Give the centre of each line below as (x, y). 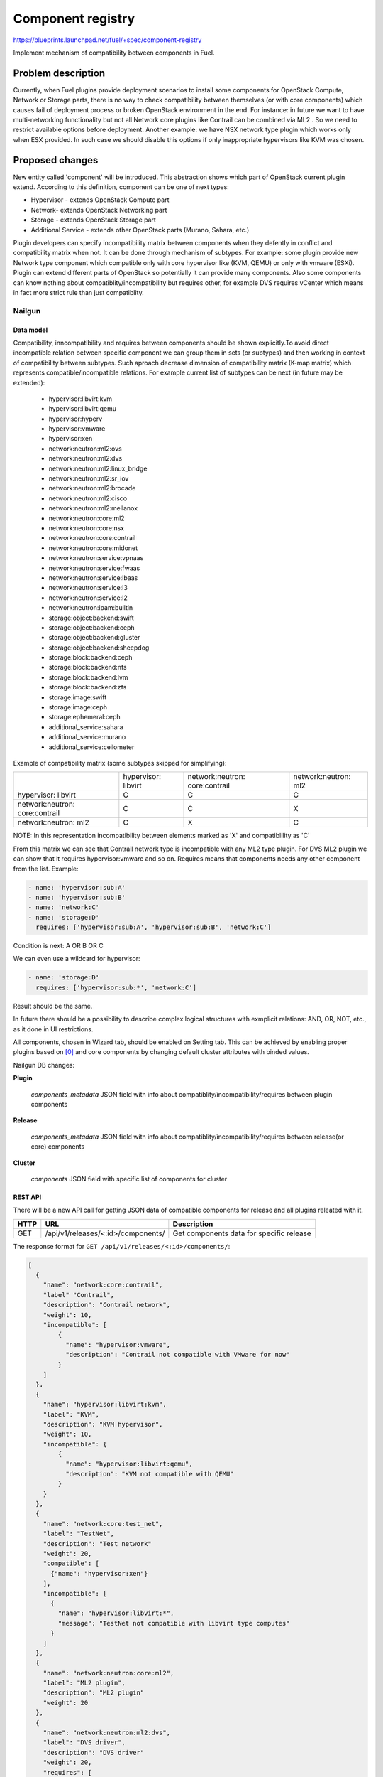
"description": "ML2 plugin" (94, 1693)
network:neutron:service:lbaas (93, 578)
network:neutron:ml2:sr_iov (89, 478)
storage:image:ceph (78, 707)
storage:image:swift (77, 697)
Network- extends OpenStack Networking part (99, 210)
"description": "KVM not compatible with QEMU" (149, 1474)
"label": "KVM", (71, 1414)
